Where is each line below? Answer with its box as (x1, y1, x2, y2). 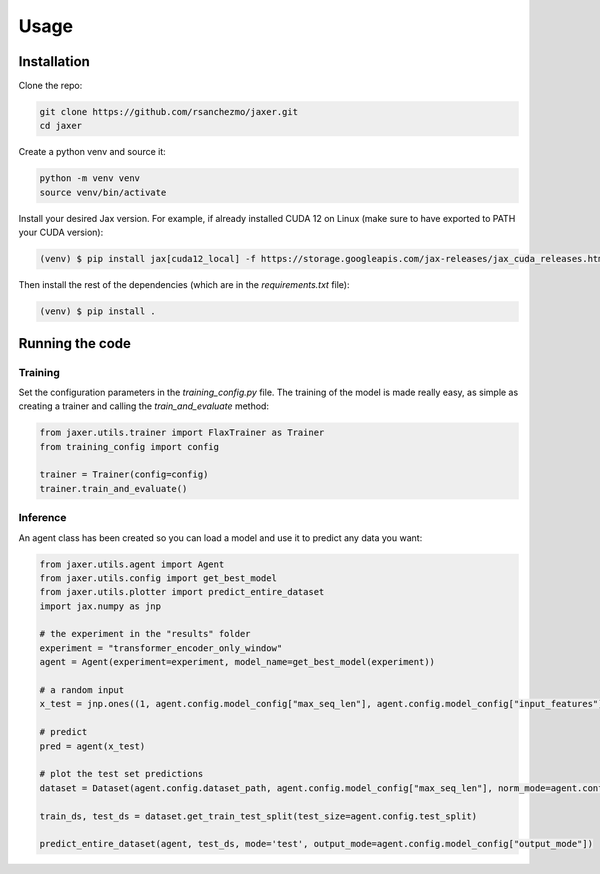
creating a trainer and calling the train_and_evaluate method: (18, 400, 270, 412)
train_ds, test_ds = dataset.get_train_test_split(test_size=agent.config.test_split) (39, 810, 478, 822)
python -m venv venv (39, 173, 140, 184)
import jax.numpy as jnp (39, 600, 162, 612)
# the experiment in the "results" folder (39, 628, 251, 640)
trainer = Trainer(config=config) (39, 469, 209, 480)
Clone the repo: (18, 80, 83, 92)
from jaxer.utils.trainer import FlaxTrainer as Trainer (39, 427, 325, 439)
